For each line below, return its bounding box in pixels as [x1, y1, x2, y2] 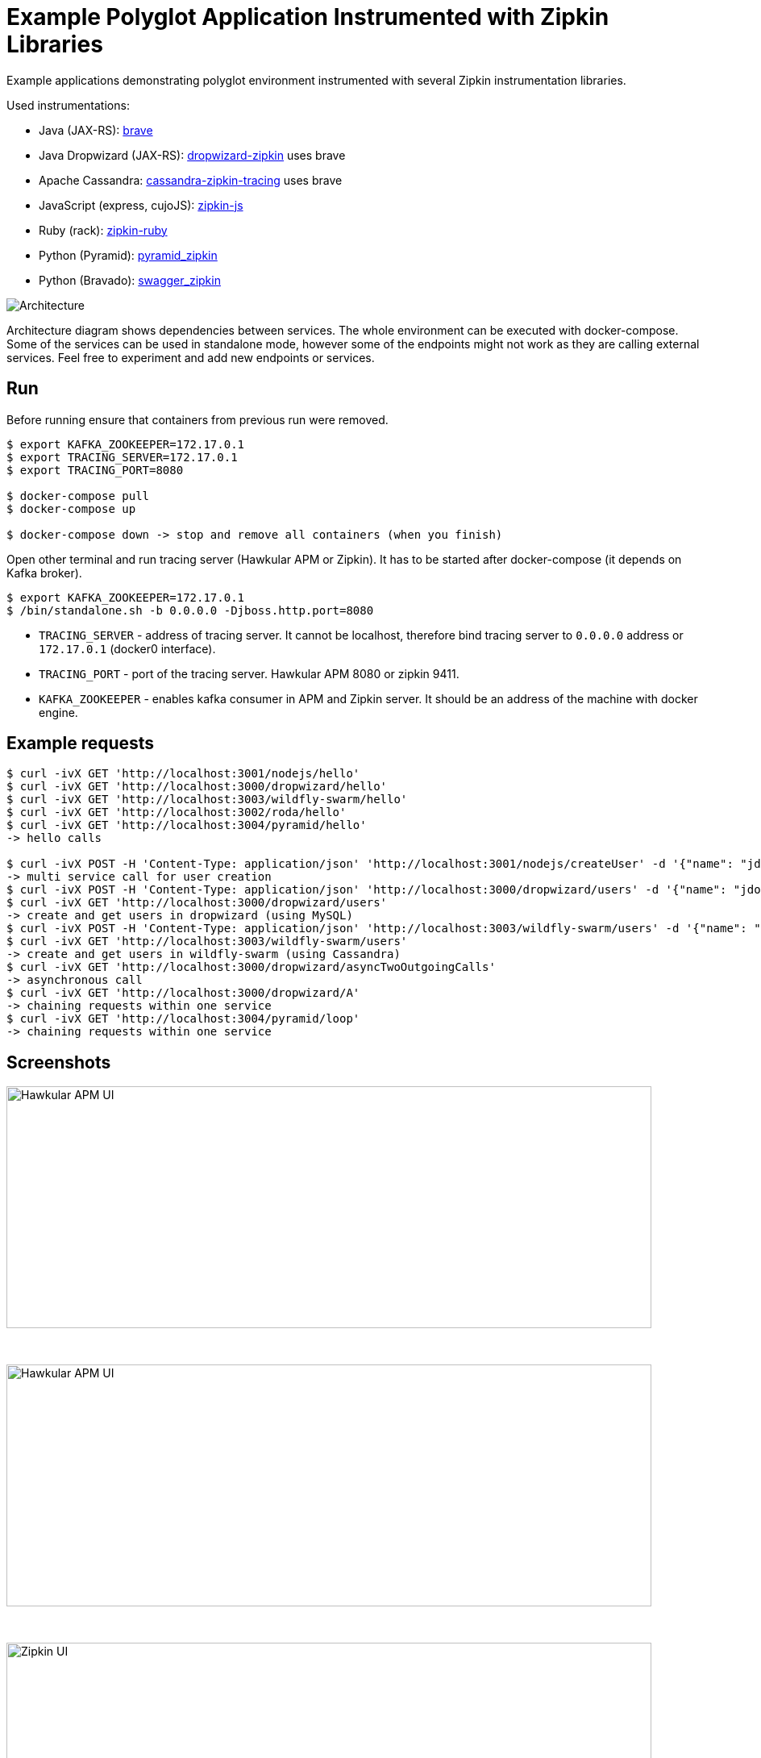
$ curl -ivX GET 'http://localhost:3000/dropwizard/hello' [6, 780, 388, 794]
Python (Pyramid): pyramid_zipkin [39, 248, 218, 262]
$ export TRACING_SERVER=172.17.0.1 [6, 450, 238, 464]
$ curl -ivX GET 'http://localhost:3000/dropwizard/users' [6, 896, 388, 910]
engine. [39, 705, 78, 719]
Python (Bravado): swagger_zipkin [39, 273, 221, 287]
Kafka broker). [6, 565, 82, 580]
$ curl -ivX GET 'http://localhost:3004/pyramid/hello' [6, 819, 367, 832]
